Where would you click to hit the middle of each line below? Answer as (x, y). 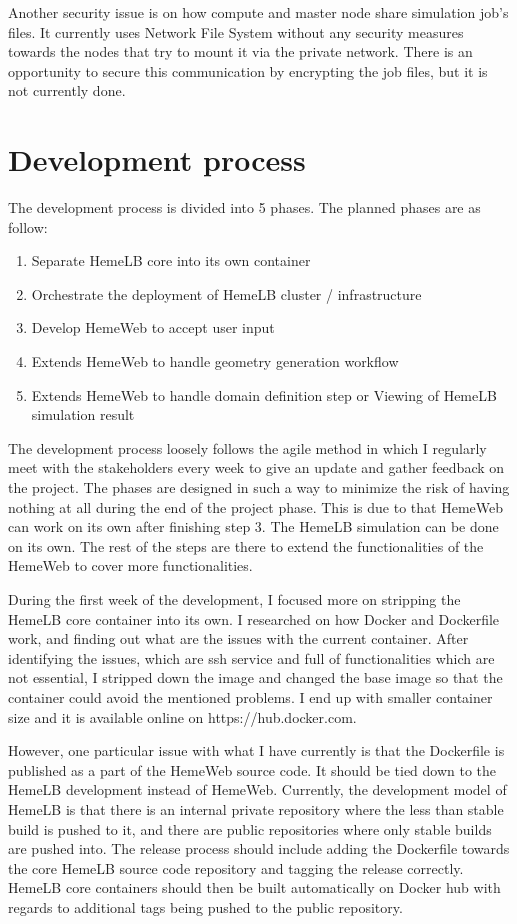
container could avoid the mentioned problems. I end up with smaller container (250, 696)
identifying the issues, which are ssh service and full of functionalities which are (251, 657)
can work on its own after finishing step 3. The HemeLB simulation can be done (253, 526)
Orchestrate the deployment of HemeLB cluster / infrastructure (226, 293)
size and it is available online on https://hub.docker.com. (182, 716)
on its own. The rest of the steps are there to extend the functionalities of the (246, 545)
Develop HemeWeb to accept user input (153, 327)
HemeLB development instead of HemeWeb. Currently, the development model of (257, 789)
